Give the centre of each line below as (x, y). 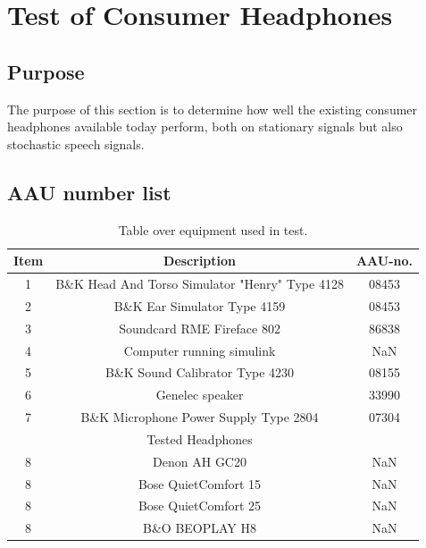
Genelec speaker (200, 395)
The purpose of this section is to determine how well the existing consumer (213, 109)
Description (200, 261)
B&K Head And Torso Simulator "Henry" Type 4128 (200, 283)
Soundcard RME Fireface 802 (200, 328)
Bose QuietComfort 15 (200, 483)
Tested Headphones (200, 438)
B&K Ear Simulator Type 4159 (200, 305)
